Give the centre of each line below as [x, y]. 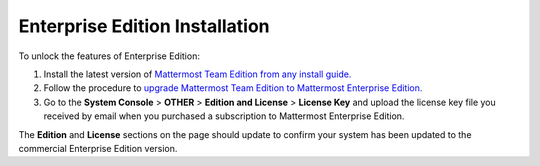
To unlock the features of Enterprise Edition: [109, 56]
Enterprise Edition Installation [144, 26]
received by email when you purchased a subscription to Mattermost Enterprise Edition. [224, 116]
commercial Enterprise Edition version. [98, 148]
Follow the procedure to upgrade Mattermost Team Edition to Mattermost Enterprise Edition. [233, 88]
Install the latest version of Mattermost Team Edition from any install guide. [197, 74]
